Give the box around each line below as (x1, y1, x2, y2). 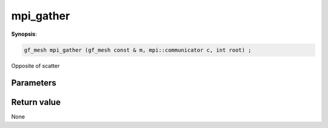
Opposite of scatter (11, 62, 60, 69)
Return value (11, 97, 61, 107)
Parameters (11, 78, 56, 88)
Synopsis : (11, 30, 38, 38)
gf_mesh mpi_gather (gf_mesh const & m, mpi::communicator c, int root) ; (24, 46, 252, 53)
